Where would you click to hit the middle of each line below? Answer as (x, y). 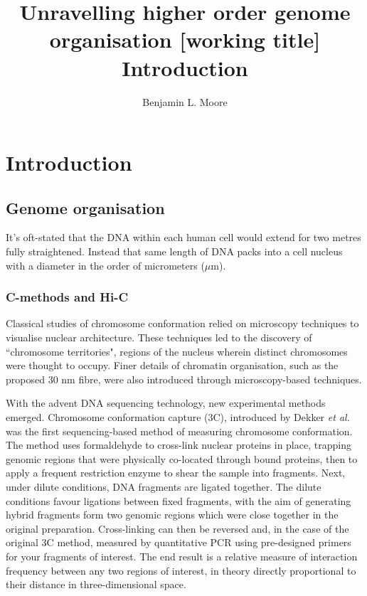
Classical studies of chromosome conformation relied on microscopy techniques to (182, 323)
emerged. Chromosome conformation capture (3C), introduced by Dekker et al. (178, 417)
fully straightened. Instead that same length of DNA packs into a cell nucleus (174, 251)
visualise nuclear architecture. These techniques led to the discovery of (159, 337)
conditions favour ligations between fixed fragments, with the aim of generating (179, 500)
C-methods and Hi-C (67, 297)
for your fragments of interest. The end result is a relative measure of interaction (182, 556)
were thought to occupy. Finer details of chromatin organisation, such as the (172, 365)
